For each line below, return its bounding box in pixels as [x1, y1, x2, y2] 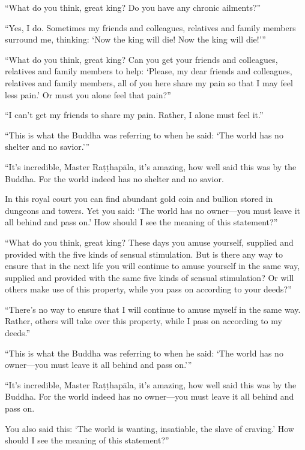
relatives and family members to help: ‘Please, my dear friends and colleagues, [5, 65, 292, 77]
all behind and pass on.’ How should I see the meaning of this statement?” [5, 216, 278, 228]
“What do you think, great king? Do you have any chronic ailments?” [5, 1, 261, 13]
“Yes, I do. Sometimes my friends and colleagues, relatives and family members [5, 21, 296, 34]
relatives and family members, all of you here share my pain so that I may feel [5, 76, 293, 89]
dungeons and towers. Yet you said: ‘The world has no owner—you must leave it [5, 204, 301, 216]
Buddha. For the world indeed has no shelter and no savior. [5, 172, 224, 185]
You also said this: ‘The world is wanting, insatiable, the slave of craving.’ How [5, 422, 294, 434]
